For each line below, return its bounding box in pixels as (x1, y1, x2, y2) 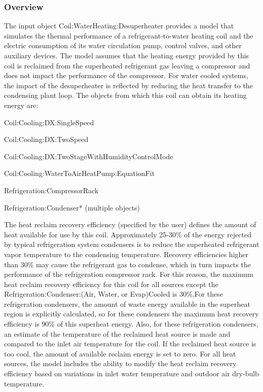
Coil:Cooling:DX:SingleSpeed (4, 117, 94, 127)
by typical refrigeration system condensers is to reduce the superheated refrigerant (4, 239, 259, 250)
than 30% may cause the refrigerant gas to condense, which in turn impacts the (4, 259, 251, 269)
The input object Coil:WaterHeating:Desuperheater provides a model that (4, 20, 234, 31)
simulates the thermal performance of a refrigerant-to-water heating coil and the (4, 30, 253, 41)
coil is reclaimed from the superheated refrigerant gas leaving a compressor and (4, 60, 250, 70)
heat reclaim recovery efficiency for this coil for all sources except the (4, 278, 218, 289)
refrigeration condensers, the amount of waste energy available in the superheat (4, 298, 250, 309)
